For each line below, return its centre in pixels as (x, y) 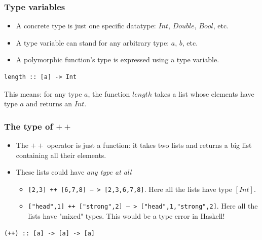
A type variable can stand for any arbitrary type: (92, 42)
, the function (109, 93)
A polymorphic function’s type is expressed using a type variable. (118, 59)
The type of (29, 126)
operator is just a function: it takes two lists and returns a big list (149, 145)
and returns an (49, 104)
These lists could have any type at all (74, 172)
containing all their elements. (61, 155)
